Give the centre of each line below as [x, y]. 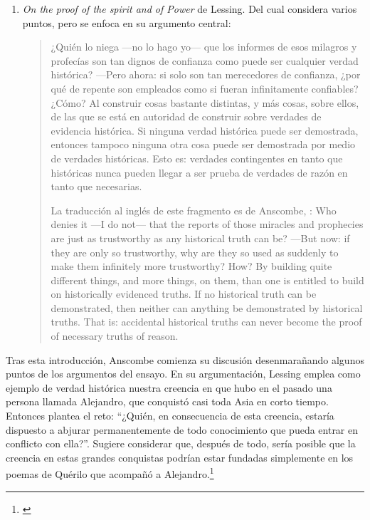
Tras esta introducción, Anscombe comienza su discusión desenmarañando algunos [185, 359]
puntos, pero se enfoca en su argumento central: [127, 22]
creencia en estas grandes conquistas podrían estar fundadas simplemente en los [180, 457]
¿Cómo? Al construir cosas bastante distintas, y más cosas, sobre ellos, [205, 102]
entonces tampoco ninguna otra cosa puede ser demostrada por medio [203, 144]
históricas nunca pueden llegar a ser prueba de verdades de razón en [199, 172]
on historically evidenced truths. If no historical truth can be [184, 294]
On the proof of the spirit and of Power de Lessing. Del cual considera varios [190, 9]
